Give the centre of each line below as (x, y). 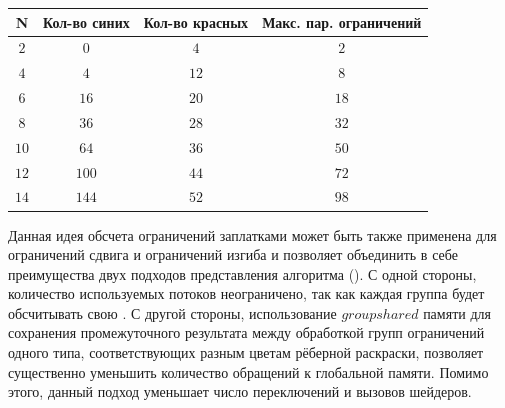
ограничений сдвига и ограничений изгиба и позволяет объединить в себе (233, 254)
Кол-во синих (86, 21)
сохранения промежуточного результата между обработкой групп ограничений (246, 332)
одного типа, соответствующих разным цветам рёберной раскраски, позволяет (246, 352)
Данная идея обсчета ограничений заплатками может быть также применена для (252, 234)
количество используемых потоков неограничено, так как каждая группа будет (246, 293)
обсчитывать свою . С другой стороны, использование (172, 312)
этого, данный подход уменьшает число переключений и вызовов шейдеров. (240, 391)
